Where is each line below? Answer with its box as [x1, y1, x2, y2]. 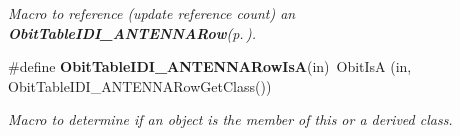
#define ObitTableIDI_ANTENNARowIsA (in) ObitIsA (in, [8, 56, 412, 77]
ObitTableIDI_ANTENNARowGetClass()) [8, 75, 272, 96]
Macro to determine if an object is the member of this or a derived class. [8, 109, 453, 130]
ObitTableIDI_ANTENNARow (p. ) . [8, 22, 257, 43]
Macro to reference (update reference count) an [8, 3, 296, 23]
